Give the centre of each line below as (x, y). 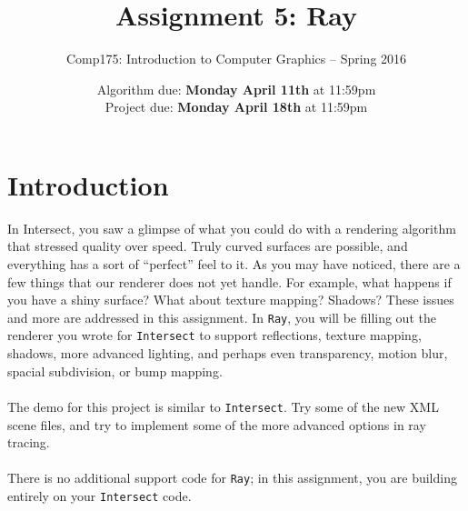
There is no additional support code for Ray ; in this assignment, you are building (232, 478)
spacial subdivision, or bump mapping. (115, 371)
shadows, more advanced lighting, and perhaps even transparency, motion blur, (228, 353)
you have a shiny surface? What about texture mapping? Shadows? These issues (231, 300)
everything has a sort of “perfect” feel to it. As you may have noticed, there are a (234, 264)
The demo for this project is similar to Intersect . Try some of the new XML (223, 406)
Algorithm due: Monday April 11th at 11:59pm (236, 89)
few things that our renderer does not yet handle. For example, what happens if (229, 281)
